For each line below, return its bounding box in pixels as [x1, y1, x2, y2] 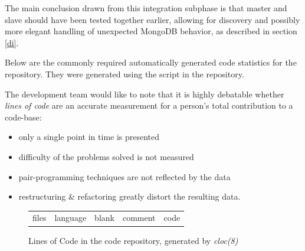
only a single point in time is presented [18, 131, 160, 143]
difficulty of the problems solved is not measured [18, 150, 194, 162]
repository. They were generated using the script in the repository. [5, 67, 244, 80]
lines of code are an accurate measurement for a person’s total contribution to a [5, 99, 293, 112]
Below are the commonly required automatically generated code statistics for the [5, 56, 297, 69]
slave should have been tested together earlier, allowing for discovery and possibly [5, 13, 300, 25]
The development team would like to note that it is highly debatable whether [5, 87, 284, 100]
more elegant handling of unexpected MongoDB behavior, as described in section [5, 25, 297, 37]
